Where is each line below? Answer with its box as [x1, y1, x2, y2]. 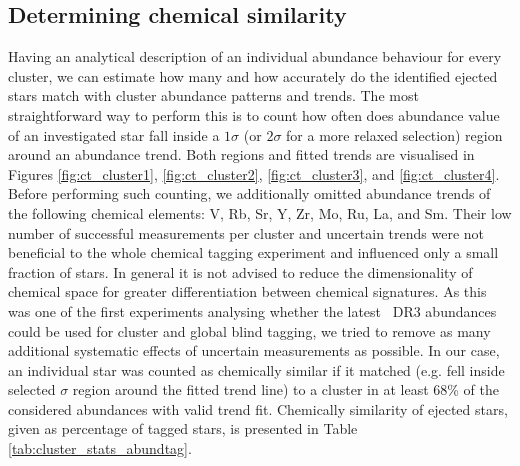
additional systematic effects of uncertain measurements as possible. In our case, [8, 340, 500, 361]
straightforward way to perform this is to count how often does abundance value [8, 104, 500, 125]
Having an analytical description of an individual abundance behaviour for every [8, 46, 502, 67]
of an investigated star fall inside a [8, 124, 220, 145]
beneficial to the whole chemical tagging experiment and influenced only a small [8, 242, 499, 263]
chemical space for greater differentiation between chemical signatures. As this [8, 281, 487, 302]
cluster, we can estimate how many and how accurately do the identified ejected [8, 65, 498, 86]
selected [8, 379, 56, 400]
